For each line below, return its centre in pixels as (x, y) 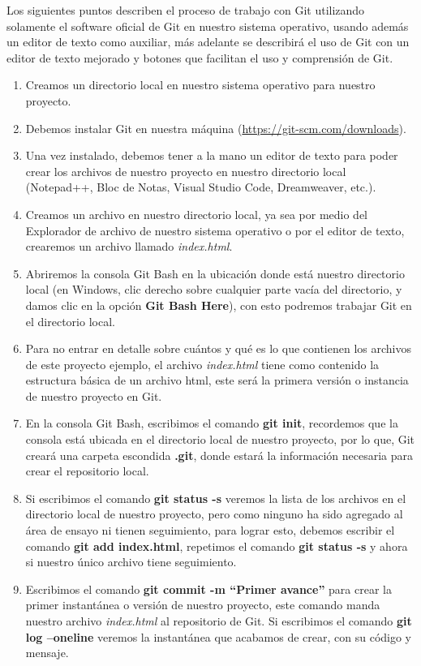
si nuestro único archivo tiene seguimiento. (131, 562)
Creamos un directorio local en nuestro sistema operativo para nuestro (200, 85)
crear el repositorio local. (87, 471)
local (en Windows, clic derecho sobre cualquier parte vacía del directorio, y (214, 289)
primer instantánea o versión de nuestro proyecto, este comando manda (203, 605)
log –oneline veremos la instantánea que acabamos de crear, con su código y (218, 636)
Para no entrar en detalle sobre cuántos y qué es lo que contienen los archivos (218, 348)
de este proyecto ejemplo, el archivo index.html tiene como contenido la (202, 364)
